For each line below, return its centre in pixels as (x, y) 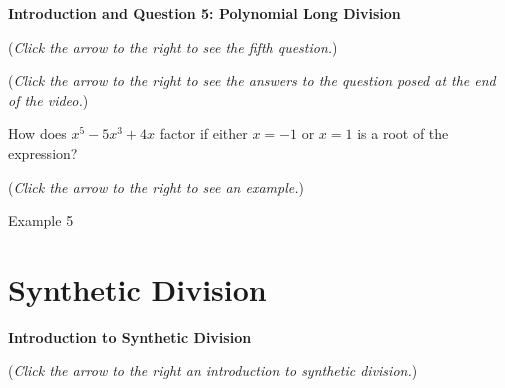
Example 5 (41, 220)
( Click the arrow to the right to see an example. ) (156, 186)
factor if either (203, 133)
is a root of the (403, 133)
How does (37, 133)
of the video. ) (48, 99)
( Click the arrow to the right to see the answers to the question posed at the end (252, 80)
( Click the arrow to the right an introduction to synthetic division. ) (213, 370)
